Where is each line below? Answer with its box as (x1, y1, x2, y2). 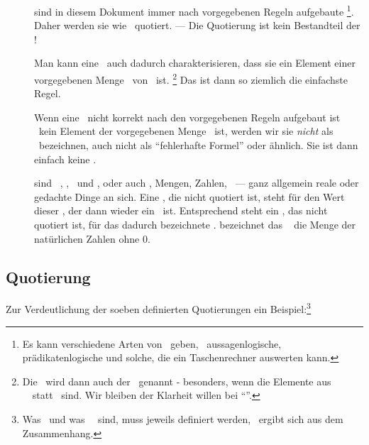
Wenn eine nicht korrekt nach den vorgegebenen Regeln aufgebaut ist (34, 109, 341, 124)
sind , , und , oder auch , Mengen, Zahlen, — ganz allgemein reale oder (34, 175, 359, 190)
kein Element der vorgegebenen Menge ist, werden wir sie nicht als (38, 123, 334, 138)
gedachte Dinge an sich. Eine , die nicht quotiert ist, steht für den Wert (34, 189, 345, 204)
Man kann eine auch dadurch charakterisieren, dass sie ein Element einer (34, 55, 356, 70)
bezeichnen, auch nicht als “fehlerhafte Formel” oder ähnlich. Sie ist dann (38, 138, 358, 153)
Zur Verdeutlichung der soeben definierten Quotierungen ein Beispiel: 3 (6, 300, 311, 317)
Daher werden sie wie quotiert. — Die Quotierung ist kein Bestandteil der (34, 18, 360, 33)
